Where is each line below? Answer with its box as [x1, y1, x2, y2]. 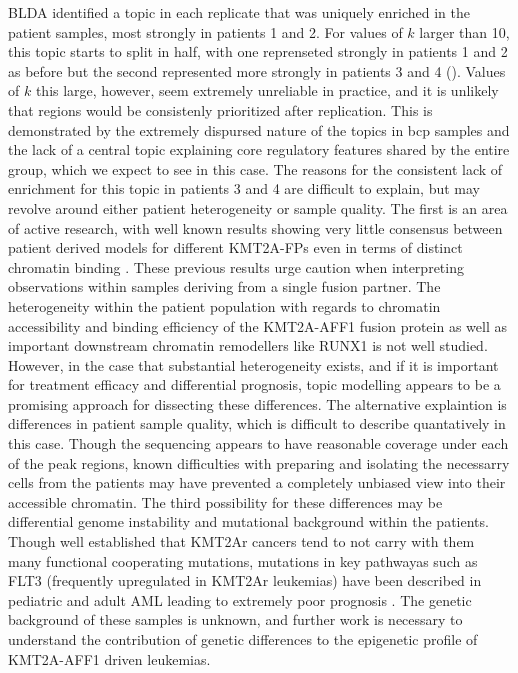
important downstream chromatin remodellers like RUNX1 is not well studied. [8, 335, 488, 356]
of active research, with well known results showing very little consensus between [8, 217, 503, 238]
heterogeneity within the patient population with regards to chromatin [8, 295, 441, 316]
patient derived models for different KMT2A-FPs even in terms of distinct [8, 237, 463, 258]
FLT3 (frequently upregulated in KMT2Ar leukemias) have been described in [8, 570, 482, 591]
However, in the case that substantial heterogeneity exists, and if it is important [8, 354, 499, 375]
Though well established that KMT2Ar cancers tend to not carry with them [8, 531, 475, 552]
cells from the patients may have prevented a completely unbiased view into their [8, 472, 506, 493]
